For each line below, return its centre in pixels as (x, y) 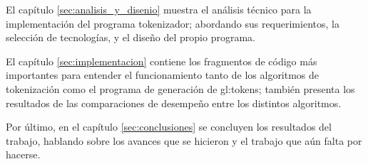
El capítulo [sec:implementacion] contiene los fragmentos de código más (162, 61)
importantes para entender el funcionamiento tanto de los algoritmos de (163, 75)
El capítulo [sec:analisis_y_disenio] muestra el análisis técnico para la (159, 9)
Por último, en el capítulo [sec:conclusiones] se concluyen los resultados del (169, 127)
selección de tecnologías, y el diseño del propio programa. (131, 37)
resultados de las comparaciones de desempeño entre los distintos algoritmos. (174, 103)
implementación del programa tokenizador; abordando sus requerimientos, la (173, 23)
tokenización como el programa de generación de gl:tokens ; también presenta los (180, 88)
